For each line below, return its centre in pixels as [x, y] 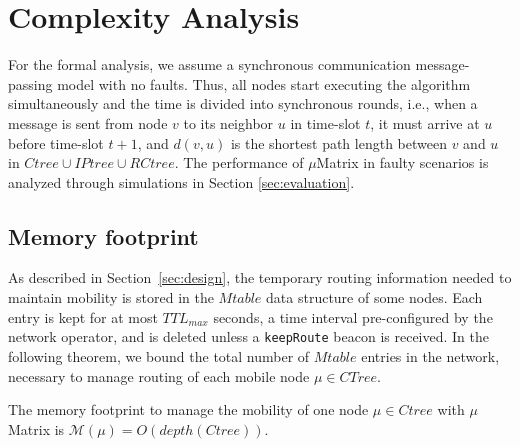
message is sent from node [88, 122]
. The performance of [239, 162]
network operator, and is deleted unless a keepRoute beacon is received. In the [248, 336]
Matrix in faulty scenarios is [402, 162]
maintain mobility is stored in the [111, 297]
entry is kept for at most [83, 316]
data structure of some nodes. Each [374, 297]
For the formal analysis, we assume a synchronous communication [209, 64]
